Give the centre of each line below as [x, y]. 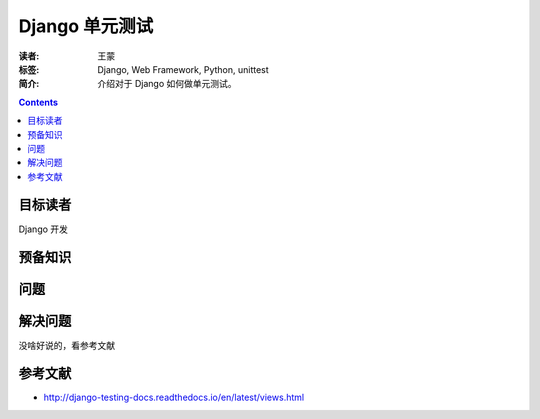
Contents [38, 102]
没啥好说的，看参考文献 [66, 345]
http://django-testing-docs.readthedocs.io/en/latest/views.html [174, 397]
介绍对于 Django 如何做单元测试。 [167, 84]
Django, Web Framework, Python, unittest [183, 69]
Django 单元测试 [86, 26]
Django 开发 [43, 229]
